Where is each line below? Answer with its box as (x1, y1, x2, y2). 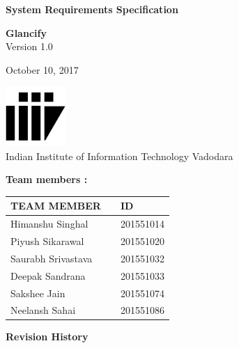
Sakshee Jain (10, 285, 65, 300)
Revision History (6, 329, 88, 344)
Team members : (6, 172, 88, 187)
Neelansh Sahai (10, 303, 76, 317)
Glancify (6, 25, 47, 40)
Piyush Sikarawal (10, 234, 84, 248)
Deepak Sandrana (10, 268, 86, 283)
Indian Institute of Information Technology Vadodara (6, 148, 233, 163)
